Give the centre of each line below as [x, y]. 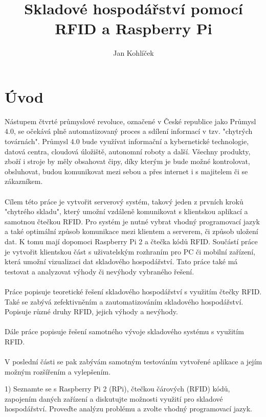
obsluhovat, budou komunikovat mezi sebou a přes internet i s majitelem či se [126, 171]
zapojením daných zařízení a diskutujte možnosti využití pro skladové [114, 398]
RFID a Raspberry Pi [134, 28]
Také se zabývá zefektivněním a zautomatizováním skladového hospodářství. [124, 301]
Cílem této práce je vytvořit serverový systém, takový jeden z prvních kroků [124, 201]
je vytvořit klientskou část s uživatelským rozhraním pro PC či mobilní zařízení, [130, 251]
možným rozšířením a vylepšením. [58, 371]
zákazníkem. [24, 181]
